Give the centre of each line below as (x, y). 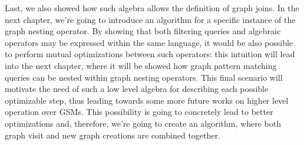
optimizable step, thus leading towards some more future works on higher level (147, 100)
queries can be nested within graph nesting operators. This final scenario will (144, 77)
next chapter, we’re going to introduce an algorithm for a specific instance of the (150, 19)
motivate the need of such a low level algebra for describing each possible (137, 89)
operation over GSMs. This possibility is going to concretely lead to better (139, 112)
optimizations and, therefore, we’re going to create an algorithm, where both (143, 123)
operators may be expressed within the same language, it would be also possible (149, 42)
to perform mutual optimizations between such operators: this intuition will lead (150, 54)
